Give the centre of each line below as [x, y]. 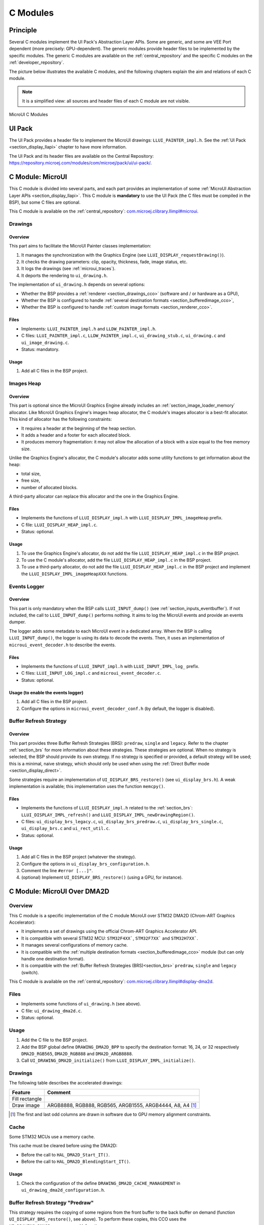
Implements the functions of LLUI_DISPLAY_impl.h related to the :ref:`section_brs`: [107, 808]
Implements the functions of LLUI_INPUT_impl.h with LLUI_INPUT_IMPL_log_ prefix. [110, 666]
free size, [31, 481]
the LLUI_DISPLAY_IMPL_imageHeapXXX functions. [75, 574]
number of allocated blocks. [49, 487]
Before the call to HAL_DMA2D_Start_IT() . [66, 1154]
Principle [23, 30]
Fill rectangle [27, 1099]
